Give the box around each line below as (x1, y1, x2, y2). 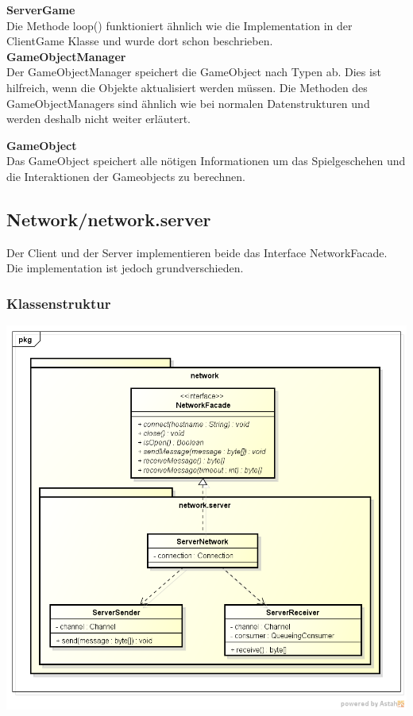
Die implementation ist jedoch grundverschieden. (6, 260, 244, 276)
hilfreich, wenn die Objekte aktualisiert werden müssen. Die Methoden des (6, 79, 368, 95)
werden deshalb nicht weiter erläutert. (6, 110, 191, 127)
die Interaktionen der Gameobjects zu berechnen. (6, 167, 245, 184)
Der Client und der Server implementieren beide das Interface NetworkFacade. (6, 244, 388, 260)
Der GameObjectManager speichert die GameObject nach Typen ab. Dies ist (6, 64, 381, 80)
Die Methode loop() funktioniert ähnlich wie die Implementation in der (6, 17, 353, 33)
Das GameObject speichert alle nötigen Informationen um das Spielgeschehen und (6, 152, 406, 169)
